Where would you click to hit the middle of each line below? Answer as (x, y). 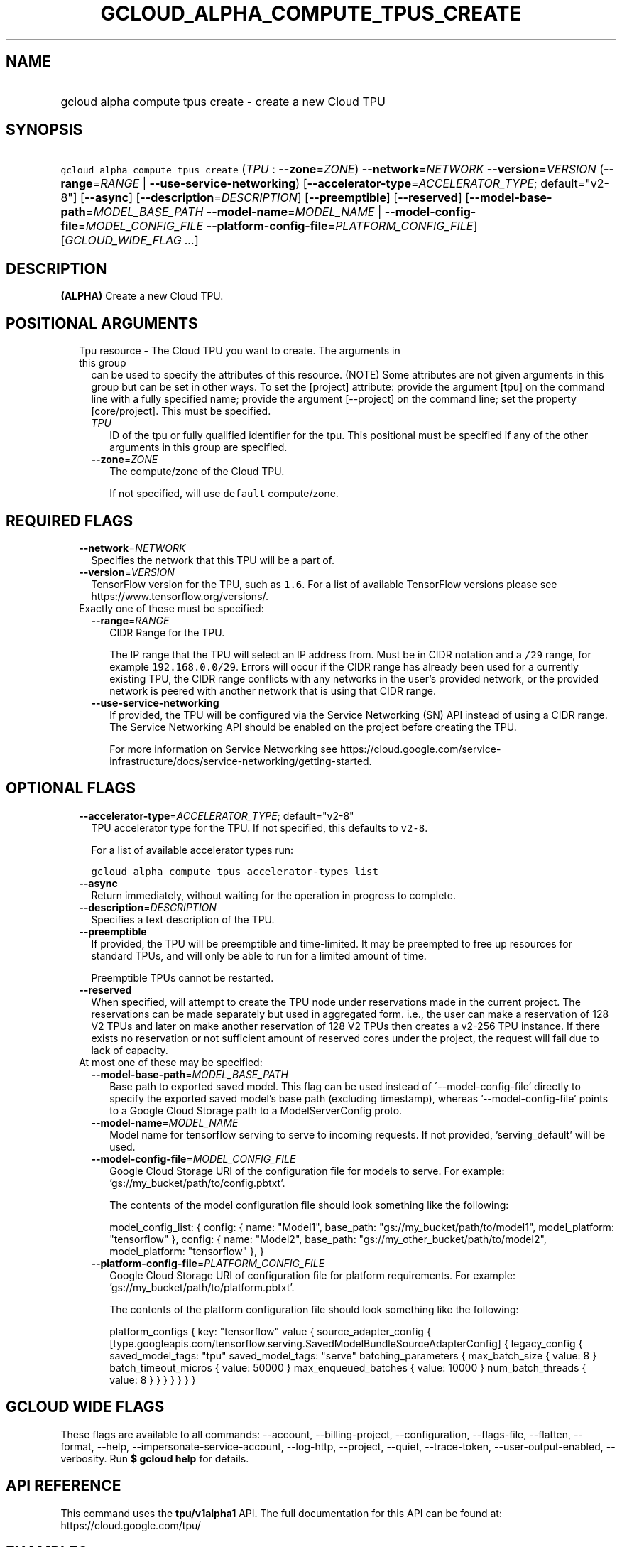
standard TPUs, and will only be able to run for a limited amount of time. (259, 955)
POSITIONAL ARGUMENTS (102, 323)
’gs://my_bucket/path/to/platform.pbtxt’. (202, 1287)
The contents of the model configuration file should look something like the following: (309, 1205)
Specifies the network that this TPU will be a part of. (213, 560)
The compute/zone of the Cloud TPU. (197, 472)
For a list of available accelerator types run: (192, 850)
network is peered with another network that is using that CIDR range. (273, 690)
